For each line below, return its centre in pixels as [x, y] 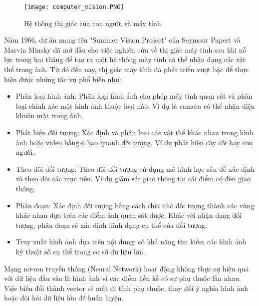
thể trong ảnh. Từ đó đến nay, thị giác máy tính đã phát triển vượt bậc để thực [127, 69]
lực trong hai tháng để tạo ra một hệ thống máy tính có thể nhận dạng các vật [125, 59]
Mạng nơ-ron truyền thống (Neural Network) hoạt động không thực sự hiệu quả [127, 268]
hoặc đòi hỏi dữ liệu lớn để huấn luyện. [64, 298]
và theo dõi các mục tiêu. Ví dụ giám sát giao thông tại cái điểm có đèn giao [133, 179]
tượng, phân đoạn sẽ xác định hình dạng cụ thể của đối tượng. [111, 225]
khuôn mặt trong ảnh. [49, 115]
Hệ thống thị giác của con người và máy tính [93, 23]
